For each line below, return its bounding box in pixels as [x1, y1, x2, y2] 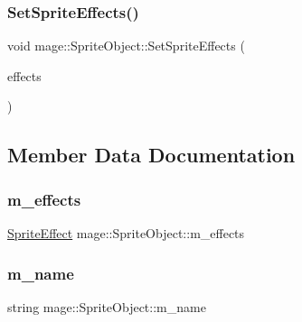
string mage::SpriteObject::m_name [7, 297, 206, 316]
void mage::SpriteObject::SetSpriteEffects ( [7, 36, 245, 55]
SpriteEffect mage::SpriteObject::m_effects [7, 224, 245, 242]
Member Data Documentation [7, 141, 296, 169]
